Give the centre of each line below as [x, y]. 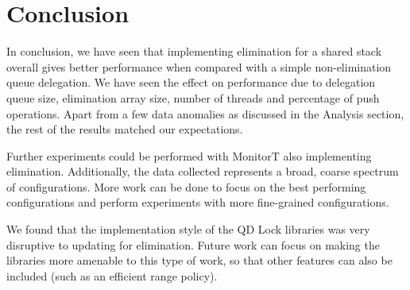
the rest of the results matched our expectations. [125, 129]
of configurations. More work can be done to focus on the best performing [186, 186]
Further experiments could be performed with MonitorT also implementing [189, 155]
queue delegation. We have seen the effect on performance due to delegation [191, 82]
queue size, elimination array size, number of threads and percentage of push [193, 97]
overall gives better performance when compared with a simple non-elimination [199, 66]
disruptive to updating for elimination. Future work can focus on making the [193, 244]
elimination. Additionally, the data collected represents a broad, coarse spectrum [203, 171]
